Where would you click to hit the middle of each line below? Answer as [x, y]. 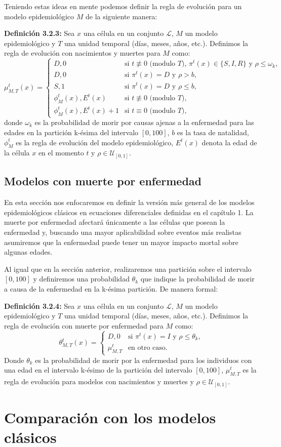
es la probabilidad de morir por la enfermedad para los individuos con [144, 360]
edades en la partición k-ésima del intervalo [71, 132]
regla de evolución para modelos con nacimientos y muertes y [99, 381]
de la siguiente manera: [121, 16]
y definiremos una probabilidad [81, 279]
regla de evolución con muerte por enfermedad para [84, 325]
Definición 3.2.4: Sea [39, 306]
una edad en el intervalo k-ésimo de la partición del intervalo [98, 370]
